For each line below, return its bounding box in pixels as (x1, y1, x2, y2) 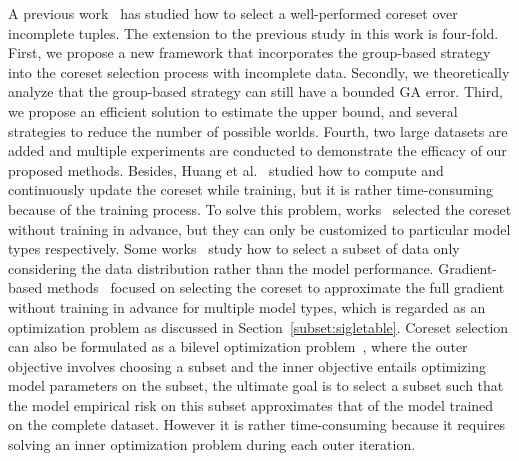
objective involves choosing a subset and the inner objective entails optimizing (8, 355, 486, 376)
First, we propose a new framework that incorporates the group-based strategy (8, 42, 491, 63)
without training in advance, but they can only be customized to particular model (8, 218, 511, 239)
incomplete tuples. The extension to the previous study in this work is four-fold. (8, 22, 499, 43)
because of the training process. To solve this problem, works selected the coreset (8, 198, 512, 219)
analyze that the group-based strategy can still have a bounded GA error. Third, (8, 81, 503, 102)
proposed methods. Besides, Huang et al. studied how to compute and (8, 159, 444, 180)
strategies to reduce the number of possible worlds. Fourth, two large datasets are (8, 120, 508, 141)
